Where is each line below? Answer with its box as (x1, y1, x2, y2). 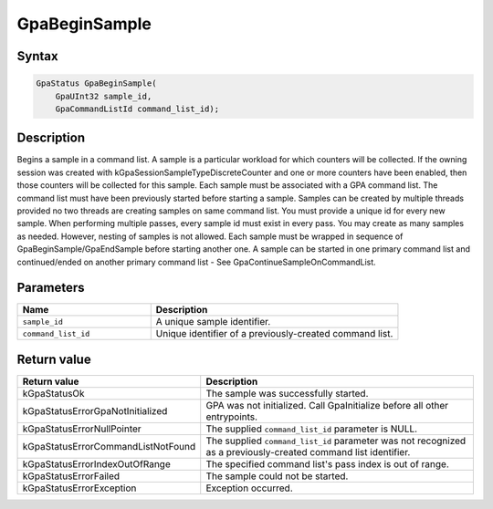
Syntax (16, 48, 58, 64)
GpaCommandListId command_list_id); (55, 103, 219, 114)
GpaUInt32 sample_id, (55, 91, 152, 101)
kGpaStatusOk (22, 387, 86, 400)
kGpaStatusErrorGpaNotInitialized (22, 404, 168, 417)
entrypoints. (205, 410, 258, 423)
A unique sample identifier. (155, 316, 271, 328)
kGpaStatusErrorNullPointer (22, 422, 142, 435)
